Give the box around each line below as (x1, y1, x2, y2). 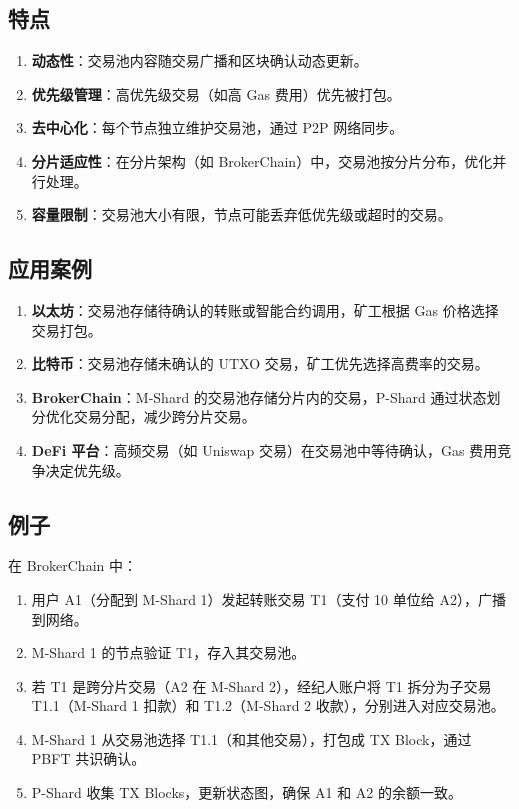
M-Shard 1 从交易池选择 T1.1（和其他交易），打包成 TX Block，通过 (31, 728, 472, 749)
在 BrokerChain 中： (8, 555, 137, 576)
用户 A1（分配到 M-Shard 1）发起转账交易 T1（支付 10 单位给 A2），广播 (31, 588, 506, 609)
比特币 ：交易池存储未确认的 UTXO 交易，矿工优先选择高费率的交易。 (31, 353, 489, 374)
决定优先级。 (45, 459, 130, 480)
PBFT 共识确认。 (31, 748, 146, 769)
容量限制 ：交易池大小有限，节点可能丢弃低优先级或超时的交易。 (31, 204, 452, 225)
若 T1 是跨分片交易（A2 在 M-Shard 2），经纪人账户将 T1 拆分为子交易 (31, 675, 492, 696)
